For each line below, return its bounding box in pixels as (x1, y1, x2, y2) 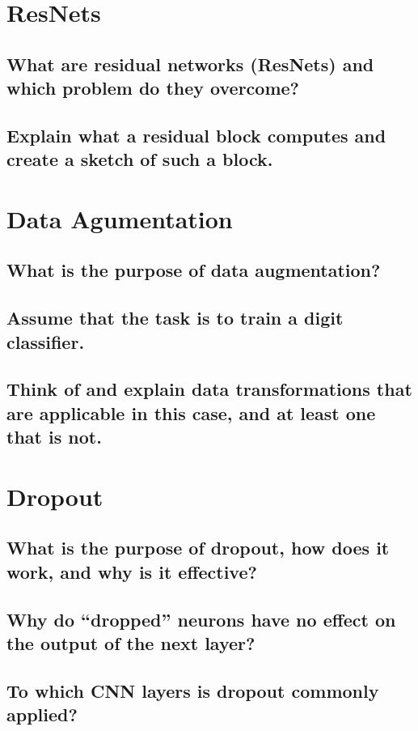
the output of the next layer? (6, 630, 255, 655)
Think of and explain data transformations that (6, 376, 412, 402)
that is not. (6, 424, 102, 449)
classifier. (6, 329, 85, 354)
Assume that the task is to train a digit (6, 305, 344, 330)
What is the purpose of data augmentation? (6, 257, 381, 283)
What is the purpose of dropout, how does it (6, 535, 390, 560)
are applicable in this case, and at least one (6, 400, 376, 425)
